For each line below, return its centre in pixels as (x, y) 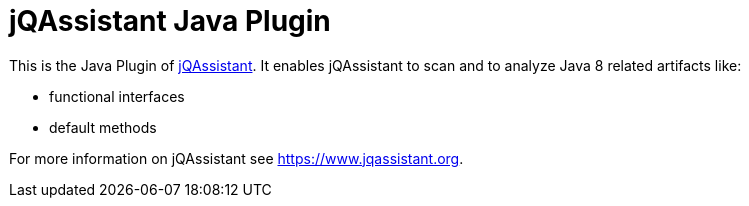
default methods (103, 127)
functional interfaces (117, 96)
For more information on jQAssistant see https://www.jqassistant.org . (236, 158)
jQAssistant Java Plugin (170, 21)
